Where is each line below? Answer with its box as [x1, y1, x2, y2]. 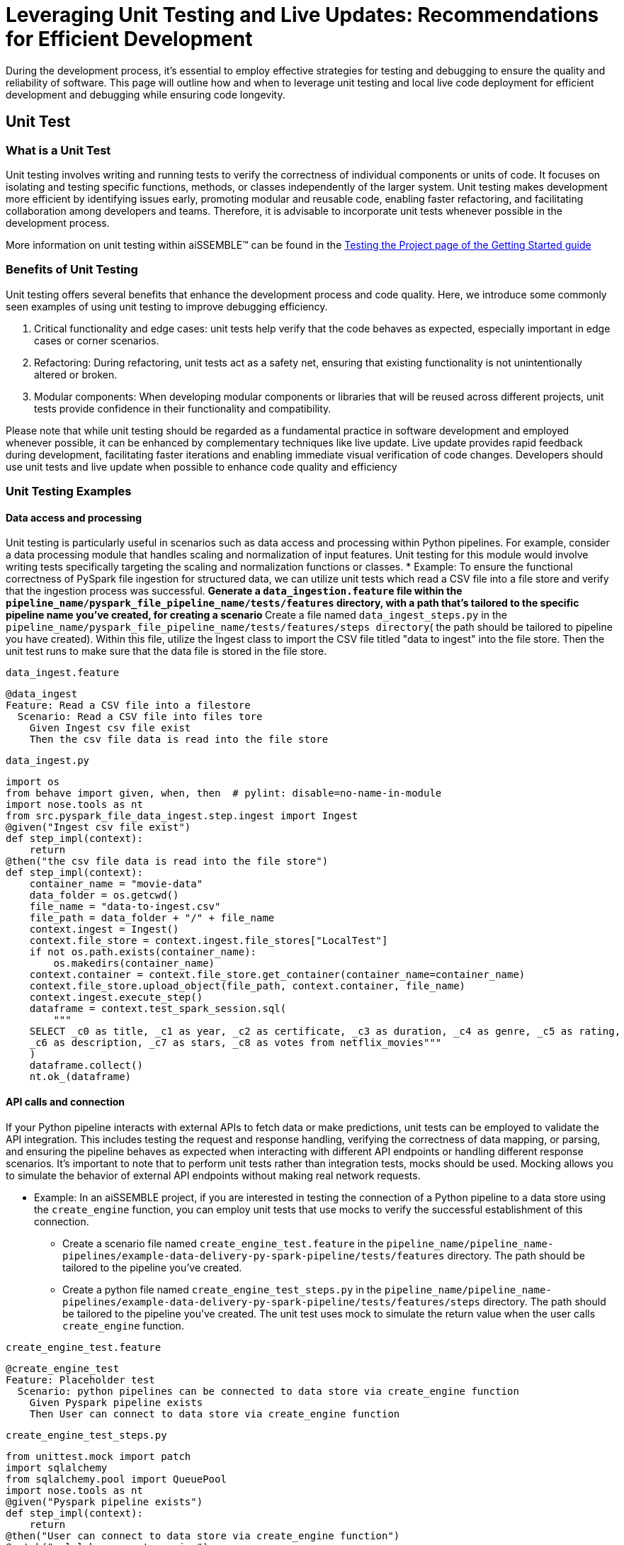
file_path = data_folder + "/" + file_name [29, 912, 275, 924]
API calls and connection [6, 1095, 125, 1108]
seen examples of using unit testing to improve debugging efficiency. [6, 300, 328, 313]
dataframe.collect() [29, 1060, 143, 1072]
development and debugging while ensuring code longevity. [6, 88, 285, 101]
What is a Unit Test [6, 142, 111, 157]
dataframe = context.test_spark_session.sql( [29, 1003, 287, 1015]
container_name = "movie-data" [29, 878, 203, 890]
